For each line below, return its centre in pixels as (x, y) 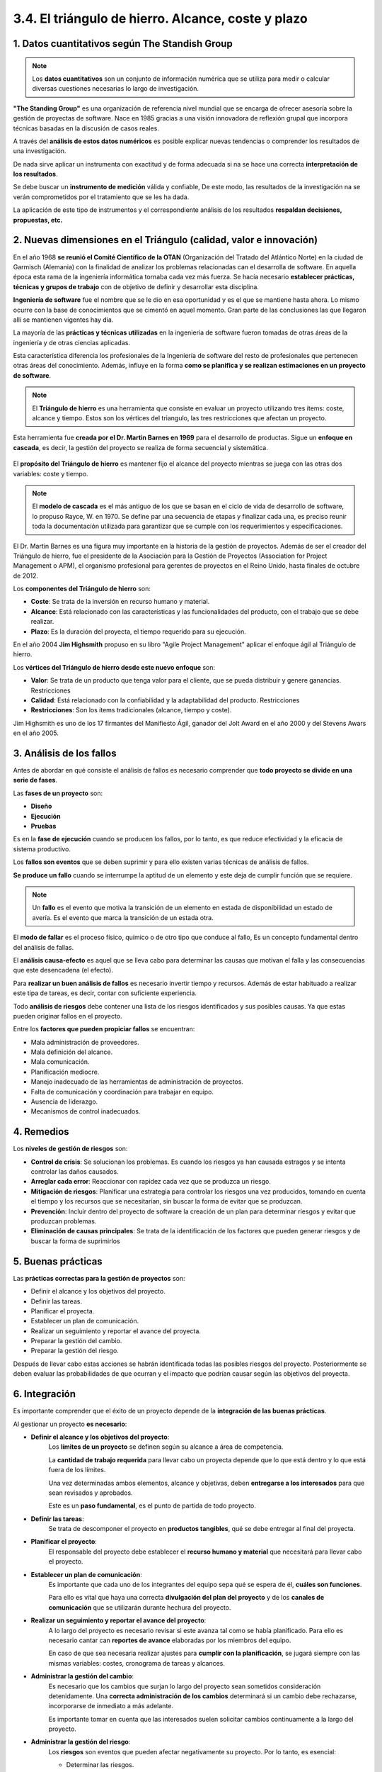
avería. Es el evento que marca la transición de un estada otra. (123, 917)
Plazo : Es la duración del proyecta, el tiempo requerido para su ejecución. (139, 632)
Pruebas (44, 826)
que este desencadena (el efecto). (63, 970)
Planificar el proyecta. (63, 1311)
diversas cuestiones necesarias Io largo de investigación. (116, 89)
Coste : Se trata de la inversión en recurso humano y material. (120, 602)
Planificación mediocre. (65, 1072)
